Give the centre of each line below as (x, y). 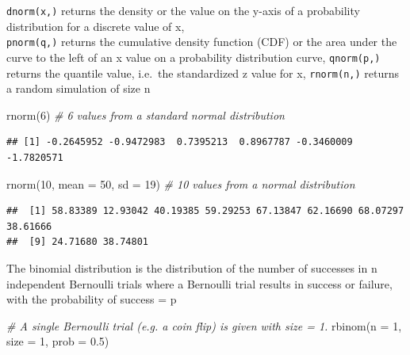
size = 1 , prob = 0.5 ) (58, 341)
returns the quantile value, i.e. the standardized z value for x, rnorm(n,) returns (203, 73)
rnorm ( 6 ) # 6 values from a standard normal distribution (146, 115)
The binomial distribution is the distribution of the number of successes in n (192, 267)
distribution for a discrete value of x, (96, 26)
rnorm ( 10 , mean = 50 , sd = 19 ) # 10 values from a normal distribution (181, 183)
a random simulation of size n (79, 88)
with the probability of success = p (92, 299)
